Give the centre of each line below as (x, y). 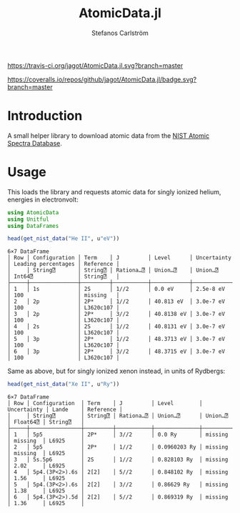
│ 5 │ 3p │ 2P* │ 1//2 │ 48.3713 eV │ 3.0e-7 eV (116, 339)
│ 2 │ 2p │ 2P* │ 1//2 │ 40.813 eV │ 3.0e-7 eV (116, 302)
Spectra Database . (35, 143)
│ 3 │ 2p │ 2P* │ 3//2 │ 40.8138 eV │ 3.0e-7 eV (116, 314)
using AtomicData (33, 212)
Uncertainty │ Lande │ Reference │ (65, 410)
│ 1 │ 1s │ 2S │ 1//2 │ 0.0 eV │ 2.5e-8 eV (116, 289)
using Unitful (29, 219)
